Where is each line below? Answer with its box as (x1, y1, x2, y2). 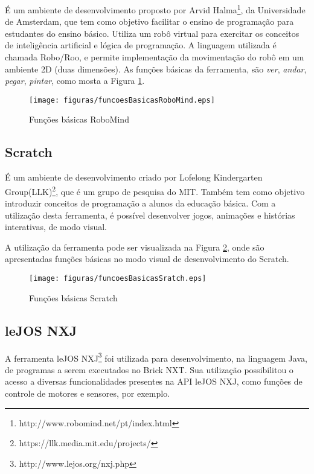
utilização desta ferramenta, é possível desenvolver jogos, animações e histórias (5, 208, 295, 221)
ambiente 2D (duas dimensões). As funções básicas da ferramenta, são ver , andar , (5, 62, 307, 75)
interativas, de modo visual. (5, 220, 107, 233)
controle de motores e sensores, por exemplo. (5, 386, 170, 399)
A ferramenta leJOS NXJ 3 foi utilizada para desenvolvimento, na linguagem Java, (5, 350, 307, 364)
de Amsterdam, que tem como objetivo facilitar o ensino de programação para (5, 15, 294, 28)
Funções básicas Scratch (29, 291, 118, 304)
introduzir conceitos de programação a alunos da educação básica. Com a (5, 197, 276, 210)
